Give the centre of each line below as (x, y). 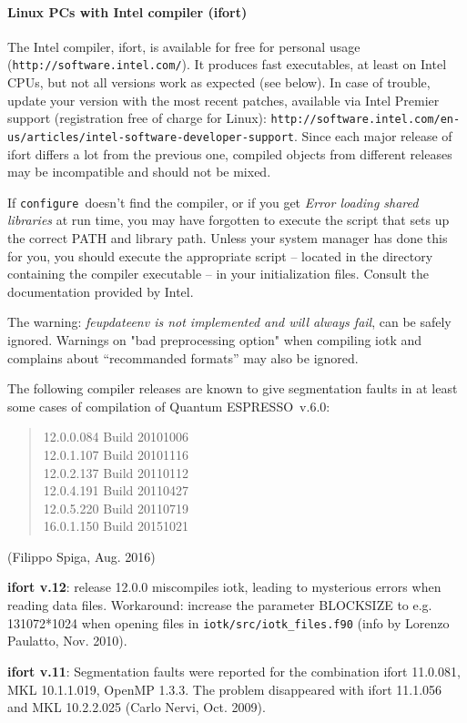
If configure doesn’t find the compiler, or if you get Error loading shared (213, 202)
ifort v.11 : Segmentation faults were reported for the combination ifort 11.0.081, (234, 671)
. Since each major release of (373, 135)
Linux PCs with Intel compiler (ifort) (127, 11)
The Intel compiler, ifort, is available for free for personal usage (184, 46)
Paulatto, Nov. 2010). (67, 641)
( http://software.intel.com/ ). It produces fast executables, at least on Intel (227, 64)
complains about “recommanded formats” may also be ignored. (183, 357)
